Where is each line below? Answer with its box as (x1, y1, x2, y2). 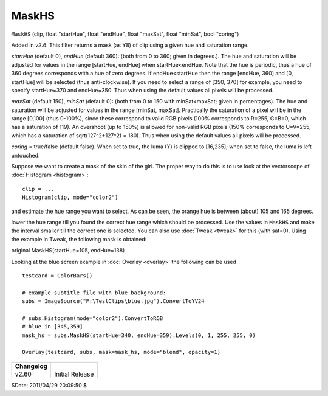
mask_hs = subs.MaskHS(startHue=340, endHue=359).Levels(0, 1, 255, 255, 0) (22, 332, 256, 339)
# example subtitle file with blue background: (22, 289, 166, 296)
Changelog (15, 362, 48, 370)
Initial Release (54, 370, 94, 378)
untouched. (11, 151, 40, 159)
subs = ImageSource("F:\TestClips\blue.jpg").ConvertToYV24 (22, 298, 205, 305)
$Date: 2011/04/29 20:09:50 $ (11, 381, 87, 389)
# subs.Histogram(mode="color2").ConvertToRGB (22, 314, 163, 322)
